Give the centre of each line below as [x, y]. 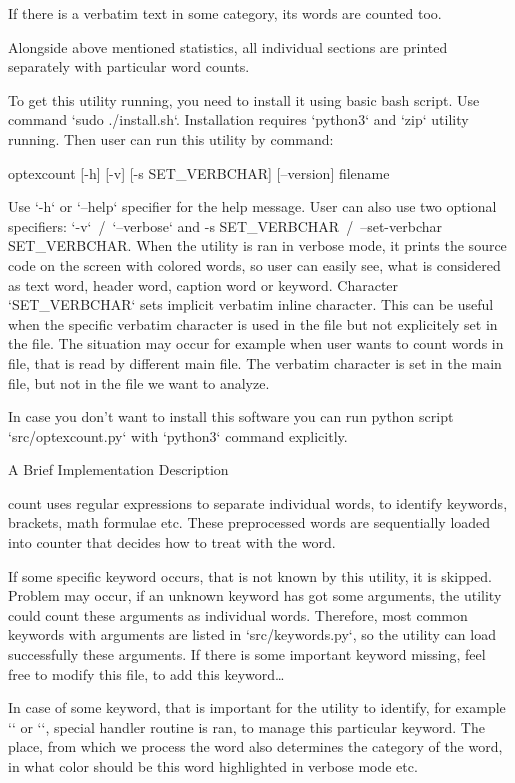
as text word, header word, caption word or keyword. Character [203, 284]
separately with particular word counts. [129, 66]
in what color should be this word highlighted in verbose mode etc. [213, 766]
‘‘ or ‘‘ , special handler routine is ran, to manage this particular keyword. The [246, 726]
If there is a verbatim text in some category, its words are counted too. [225, 13]
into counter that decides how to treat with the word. [172, 542]
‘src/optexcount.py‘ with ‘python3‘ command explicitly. [178, 435]
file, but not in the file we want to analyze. [139, 382]
